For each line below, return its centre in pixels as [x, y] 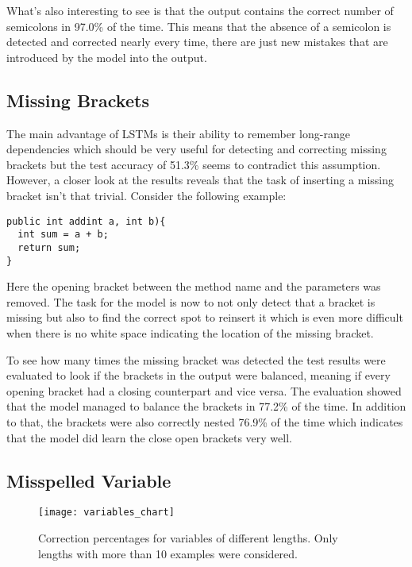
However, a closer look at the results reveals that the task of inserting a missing [200, 180]
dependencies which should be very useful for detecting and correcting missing [196, 149]
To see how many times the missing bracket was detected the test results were [196, 359]
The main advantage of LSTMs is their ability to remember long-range [178, 133]
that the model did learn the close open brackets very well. [149, 437]
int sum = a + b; [63, 235]
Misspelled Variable [89, 480]
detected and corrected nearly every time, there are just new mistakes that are [197, 42]
